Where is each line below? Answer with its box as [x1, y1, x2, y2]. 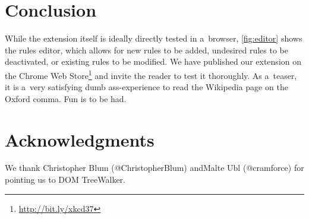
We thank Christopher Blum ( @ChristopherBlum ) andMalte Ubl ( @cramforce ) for [5, 161, 304, 174]
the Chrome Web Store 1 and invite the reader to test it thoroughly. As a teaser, [5, 67, 297, 81]
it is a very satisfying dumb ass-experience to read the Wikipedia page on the [5, 81, 288, 93]
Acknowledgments [5, 127, 154, 151]
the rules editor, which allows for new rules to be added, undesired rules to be [5, 43, 289, 56]
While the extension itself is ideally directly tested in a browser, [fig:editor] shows [5, 32, 302, 45]
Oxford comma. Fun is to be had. [5, 92, 127, 104]
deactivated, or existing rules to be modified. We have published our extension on [5, 55, 301, 68]
